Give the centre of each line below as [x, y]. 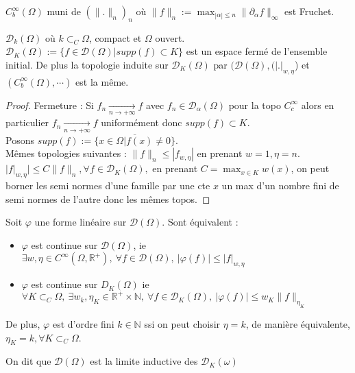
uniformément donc [142, 122]
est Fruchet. [309, 11]
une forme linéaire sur [81, 222]
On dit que [28, 361]
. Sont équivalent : [200, 222]
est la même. [102, 81]
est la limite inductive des [144, 361]
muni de [64, 11]
